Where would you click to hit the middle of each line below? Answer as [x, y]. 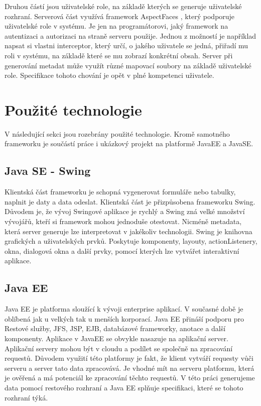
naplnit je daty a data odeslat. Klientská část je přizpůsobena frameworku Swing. [130, 201]
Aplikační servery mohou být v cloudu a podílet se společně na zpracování [119, 348]
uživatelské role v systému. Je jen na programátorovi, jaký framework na [116, 26]
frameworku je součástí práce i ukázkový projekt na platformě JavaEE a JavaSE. [129, 143]
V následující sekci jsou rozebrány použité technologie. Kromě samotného [117, 133]
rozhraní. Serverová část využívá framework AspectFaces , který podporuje [120, 16]
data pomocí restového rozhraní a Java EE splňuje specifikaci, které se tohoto [124, 387]
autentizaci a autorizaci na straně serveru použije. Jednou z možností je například [130, 35]
